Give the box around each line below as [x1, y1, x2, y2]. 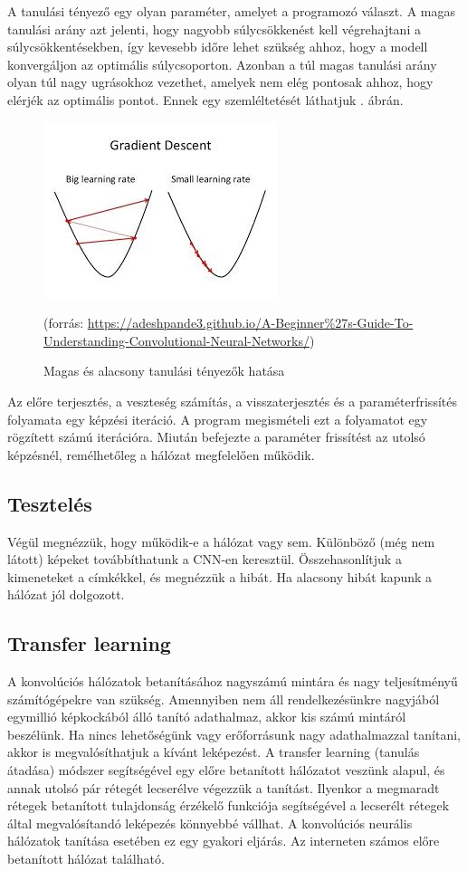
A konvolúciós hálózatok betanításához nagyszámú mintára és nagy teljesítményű [7, 672, 458, 691]
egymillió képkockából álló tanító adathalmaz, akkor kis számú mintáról [7, 707, 406, 726]
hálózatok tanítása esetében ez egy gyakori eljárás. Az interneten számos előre [7, 831, 440, 850]
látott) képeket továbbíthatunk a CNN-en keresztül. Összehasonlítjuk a [7, 550, 402, 569]
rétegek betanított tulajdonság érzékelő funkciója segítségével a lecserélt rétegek [7, 796, 450, 815]
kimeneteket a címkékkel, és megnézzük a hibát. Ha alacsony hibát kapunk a [7, 567, 433, 586]
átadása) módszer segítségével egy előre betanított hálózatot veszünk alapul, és [7, 761, 445, 780]
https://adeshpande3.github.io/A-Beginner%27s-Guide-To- [87, 313, 414, 332]
